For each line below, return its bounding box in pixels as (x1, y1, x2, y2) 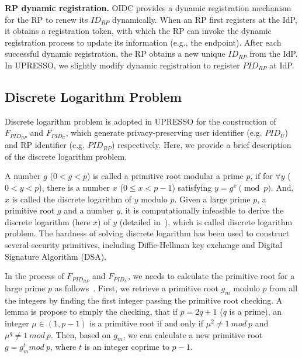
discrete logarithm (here (5, 215, 91, 228)
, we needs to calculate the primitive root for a (128, 270, 295, 282)
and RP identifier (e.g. (5, 139, 85, 151)
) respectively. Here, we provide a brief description (111, 139, 291, 151)
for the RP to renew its (5, 13, 88, 25)
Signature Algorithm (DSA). (5, 250, 107, 262)
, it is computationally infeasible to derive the (120, 204, 284, 216)
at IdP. (269, 58, 294, 71)
